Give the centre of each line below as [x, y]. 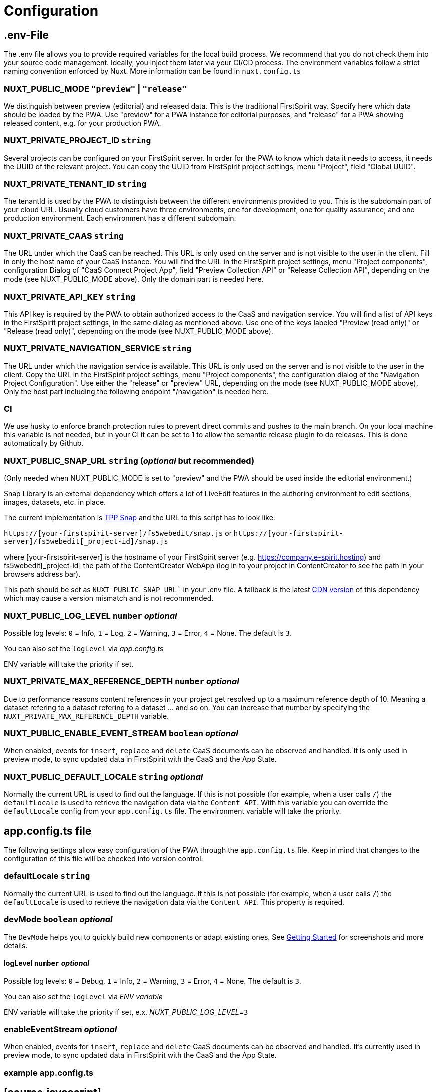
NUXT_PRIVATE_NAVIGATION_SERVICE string [98, 348]
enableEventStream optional [61, 1030]
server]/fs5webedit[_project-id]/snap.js [86, 542]
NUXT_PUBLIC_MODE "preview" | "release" [95, 88]
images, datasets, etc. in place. [55, 502]
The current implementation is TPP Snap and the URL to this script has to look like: [140, 518]
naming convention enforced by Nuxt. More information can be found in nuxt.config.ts [153, 71]
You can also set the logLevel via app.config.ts [84, 648]
